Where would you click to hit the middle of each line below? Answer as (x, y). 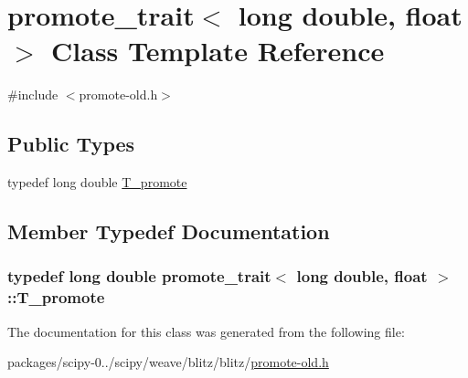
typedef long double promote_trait (139, 276)
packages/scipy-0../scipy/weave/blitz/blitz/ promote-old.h (168, 362)
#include (33, 94)
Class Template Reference (218, 51)
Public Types (71, 144)
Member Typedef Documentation (169, 231)
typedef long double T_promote (97, 182)
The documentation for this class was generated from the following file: (206, 331)
